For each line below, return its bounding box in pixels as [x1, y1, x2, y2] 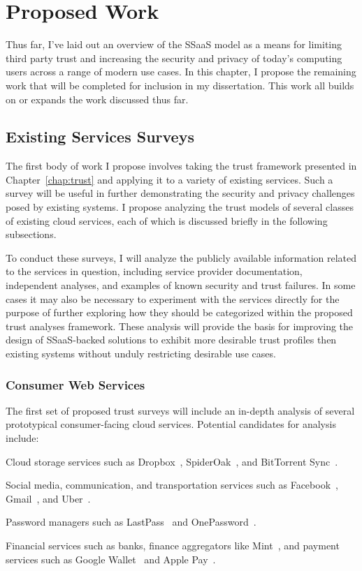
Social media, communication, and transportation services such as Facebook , [6, 477, 338, 492]
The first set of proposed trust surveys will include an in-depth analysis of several [6, 403, 355, 417]
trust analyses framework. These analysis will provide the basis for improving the [6, 318, 354, 333]
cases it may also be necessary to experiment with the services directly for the [6, 291, 340, 306]
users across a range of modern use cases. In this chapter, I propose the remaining [6, 64, 356, 79]
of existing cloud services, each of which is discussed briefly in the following [6, 213, 328, 228]
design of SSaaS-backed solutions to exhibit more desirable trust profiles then [6, 332, 337, 347]
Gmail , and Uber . [6, 491, 91, 505]
